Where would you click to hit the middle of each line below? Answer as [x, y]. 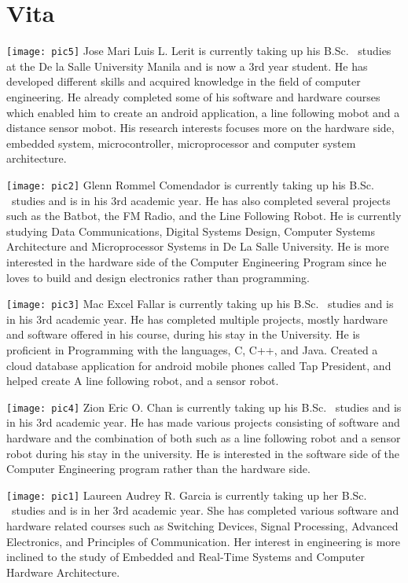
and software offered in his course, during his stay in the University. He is [183, 334]
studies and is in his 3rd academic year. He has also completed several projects [201, 200]
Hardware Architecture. [63, 572]
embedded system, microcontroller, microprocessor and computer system [181, 143]
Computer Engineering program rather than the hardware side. [158, 469]
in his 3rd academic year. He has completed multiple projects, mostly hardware [197, 319]
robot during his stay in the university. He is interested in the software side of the [203, 453]
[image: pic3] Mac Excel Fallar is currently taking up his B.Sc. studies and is [200, 304]
